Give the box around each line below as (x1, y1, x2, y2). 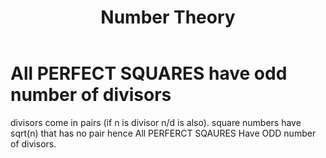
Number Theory (100, 6, 236, 29)
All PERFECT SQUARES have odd (10, 62, 288, 85)
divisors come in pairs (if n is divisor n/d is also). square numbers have (10, 116, 302, 128)
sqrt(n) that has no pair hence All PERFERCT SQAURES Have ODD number (10, 127, 317, 139)
